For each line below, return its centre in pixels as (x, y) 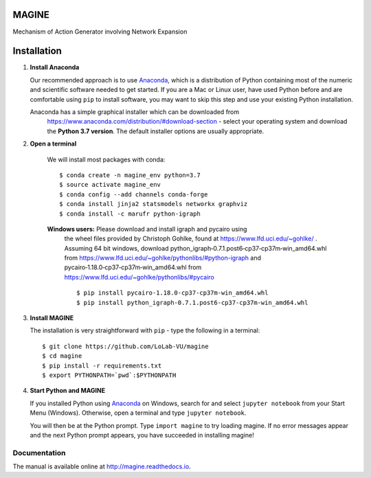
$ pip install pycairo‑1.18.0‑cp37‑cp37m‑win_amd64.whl (172, 293)
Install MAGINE (52, 318)
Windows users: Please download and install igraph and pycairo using (147, 229)
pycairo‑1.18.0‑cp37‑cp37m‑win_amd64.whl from (133, 267)
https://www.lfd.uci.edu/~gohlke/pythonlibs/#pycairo (139, 277)
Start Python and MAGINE (68, 391)
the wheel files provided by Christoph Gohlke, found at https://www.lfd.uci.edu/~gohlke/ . (191, 239)
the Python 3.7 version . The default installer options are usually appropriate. (156, 131)
